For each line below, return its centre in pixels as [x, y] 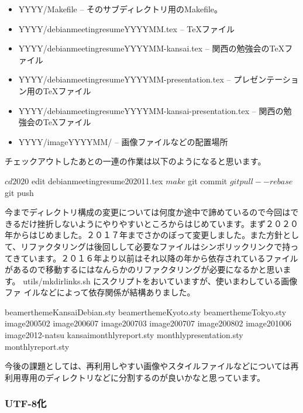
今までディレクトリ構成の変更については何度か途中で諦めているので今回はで [152, 212]
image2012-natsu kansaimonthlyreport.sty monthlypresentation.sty [124, 335]
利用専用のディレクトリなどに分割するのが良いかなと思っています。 [135, 377]
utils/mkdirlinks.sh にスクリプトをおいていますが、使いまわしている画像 [160, 281]
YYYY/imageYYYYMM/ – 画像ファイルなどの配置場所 [123, 141]
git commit [208, 180]
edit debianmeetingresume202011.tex [97, 180]
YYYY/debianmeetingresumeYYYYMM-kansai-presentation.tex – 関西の [151, 110]
